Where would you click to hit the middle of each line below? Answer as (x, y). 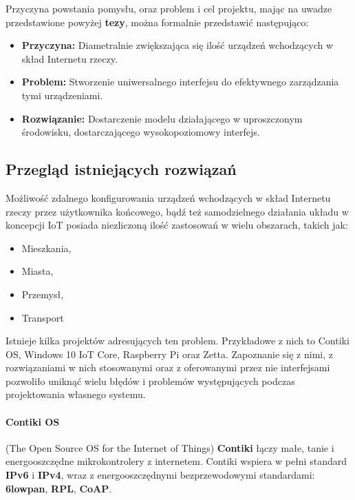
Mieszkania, (46, 248)
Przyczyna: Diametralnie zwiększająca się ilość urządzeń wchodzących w (177, 45)
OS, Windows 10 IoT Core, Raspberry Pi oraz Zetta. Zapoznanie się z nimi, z (169, 354)
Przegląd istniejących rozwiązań (121, 169)
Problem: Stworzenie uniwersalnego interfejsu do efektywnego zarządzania (180, 82)
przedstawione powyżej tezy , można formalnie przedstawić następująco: (157, 22)
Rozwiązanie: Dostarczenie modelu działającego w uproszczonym (162, 118)
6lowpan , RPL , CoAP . (59, 488)
